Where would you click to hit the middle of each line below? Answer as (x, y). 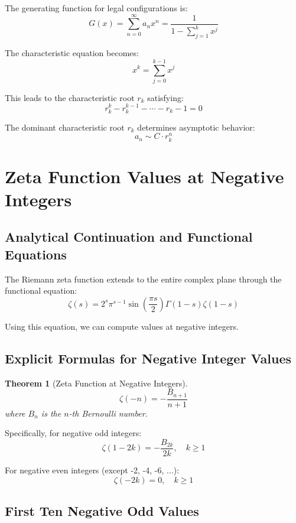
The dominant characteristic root (65, 127)
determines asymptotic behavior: (196, 127)
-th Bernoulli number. (108, 413)
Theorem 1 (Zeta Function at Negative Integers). (96, 383)
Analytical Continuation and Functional (129, 237)
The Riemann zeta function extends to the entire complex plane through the (143, 279)
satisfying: (165, 97)
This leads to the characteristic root (70, 97)
